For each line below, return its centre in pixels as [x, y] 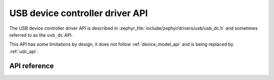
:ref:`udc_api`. [24, 51]
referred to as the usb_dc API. [41, 35]
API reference [32, 66]
